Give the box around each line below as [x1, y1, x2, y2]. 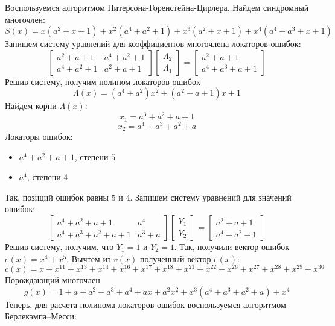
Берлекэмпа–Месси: [5, 310, 77, 322]
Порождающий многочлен [5, 274, 100, 286]
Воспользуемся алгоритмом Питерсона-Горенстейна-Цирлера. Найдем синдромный [5, 1, 309, 13]
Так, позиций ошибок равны [5, 190, 109, 203]
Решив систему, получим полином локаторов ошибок [5, 75, 200, 87]
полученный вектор [140, 252, 211, 265]
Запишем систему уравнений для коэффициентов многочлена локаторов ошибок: [5, 37, 301, 50]
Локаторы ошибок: [5, 130, 73, 143]
